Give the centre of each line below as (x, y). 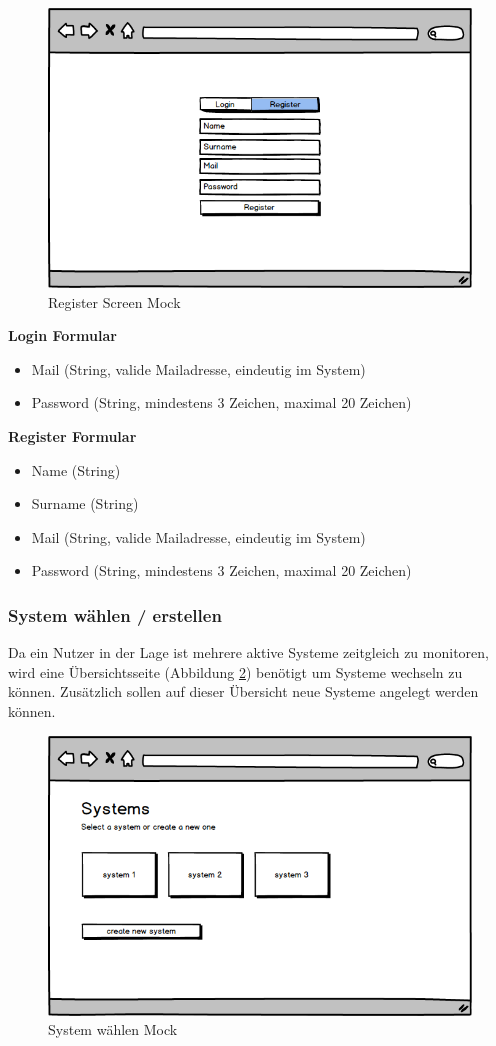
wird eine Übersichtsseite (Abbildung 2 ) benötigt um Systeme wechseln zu (235, 671)
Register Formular (72, 435)
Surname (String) (85, 503)
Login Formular (62, 335)
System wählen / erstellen (115, 614)
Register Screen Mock (114, 301)
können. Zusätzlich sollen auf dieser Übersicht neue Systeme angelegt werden (243, 691)
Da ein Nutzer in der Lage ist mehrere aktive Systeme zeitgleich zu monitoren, (248, 652)
